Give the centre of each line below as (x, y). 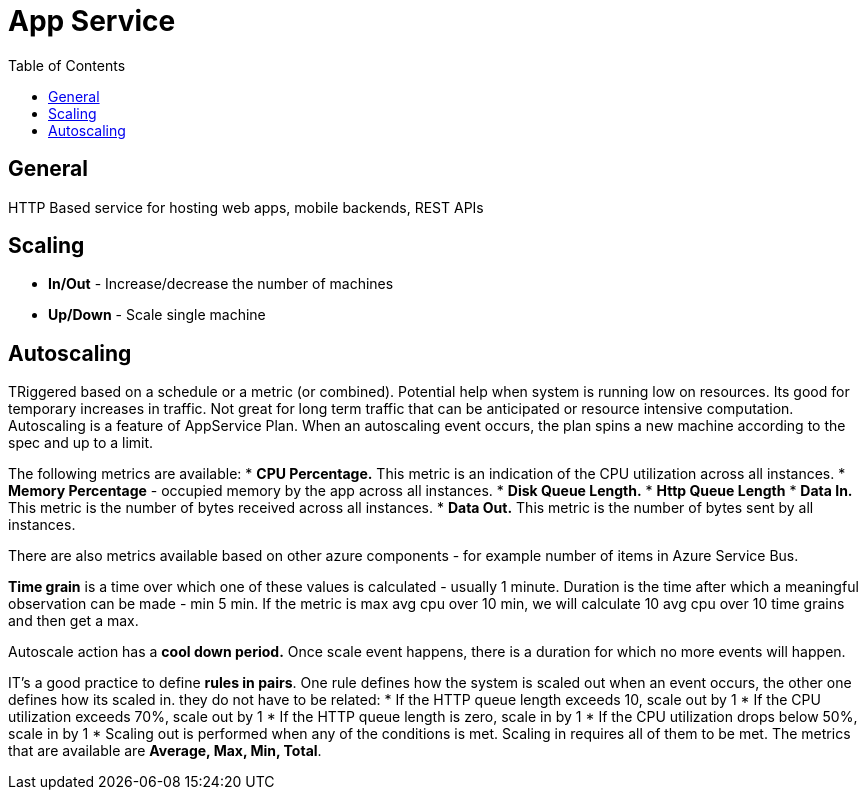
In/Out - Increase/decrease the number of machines (221, 284)
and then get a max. (73, 621)
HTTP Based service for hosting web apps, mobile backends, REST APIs (246, 207)
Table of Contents (67, 65)
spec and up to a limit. (81, 443)
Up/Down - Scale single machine (157, 315)
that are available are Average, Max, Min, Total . (165, 751)
